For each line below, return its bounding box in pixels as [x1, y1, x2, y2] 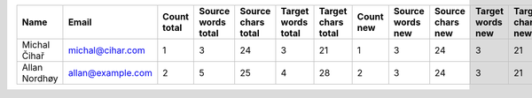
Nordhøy [21, 72, 59, 84]
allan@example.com [67, 67, 153, 79]
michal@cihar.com [67, 44, 145, 57]
